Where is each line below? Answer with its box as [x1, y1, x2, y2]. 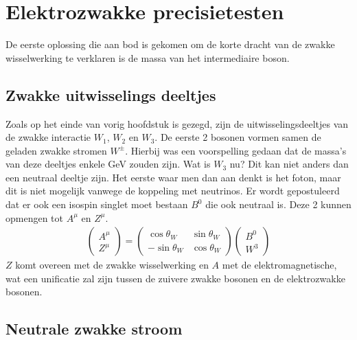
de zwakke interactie [5, 130, 91, 144]
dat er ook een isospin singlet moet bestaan [5, 197, 188, 212]
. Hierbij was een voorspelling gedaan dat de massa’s [125, 143, 347, 157]
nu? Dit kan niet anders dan [229, 157, 349, 171]
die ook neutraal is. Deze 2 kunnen [205, 197, 352, 212]
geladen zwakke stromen [5, 143, 107, 157]
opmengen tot [5, 210, 63, 225]
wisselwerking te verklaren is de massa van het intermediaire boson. [5, 50, 290, 65]
